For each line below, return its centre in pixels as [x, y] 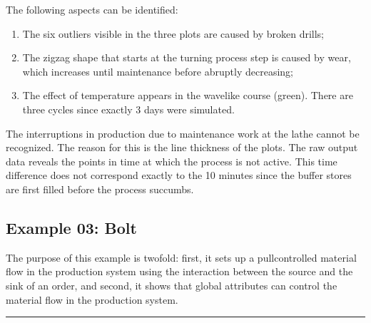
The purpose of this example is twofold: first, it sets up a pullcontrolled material [181, 257]
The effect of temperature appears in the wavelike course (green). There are [188, 95]
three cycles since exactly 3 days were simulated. [128, 109]
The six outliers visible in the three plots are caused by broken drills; [173, 33]
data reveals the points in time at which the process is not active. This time [172, 161]
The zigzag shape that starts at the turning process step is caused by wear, [187, 57]
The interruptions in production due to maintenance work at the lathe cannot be [183, 133]
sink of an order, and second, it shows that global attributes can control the [172, 285]
